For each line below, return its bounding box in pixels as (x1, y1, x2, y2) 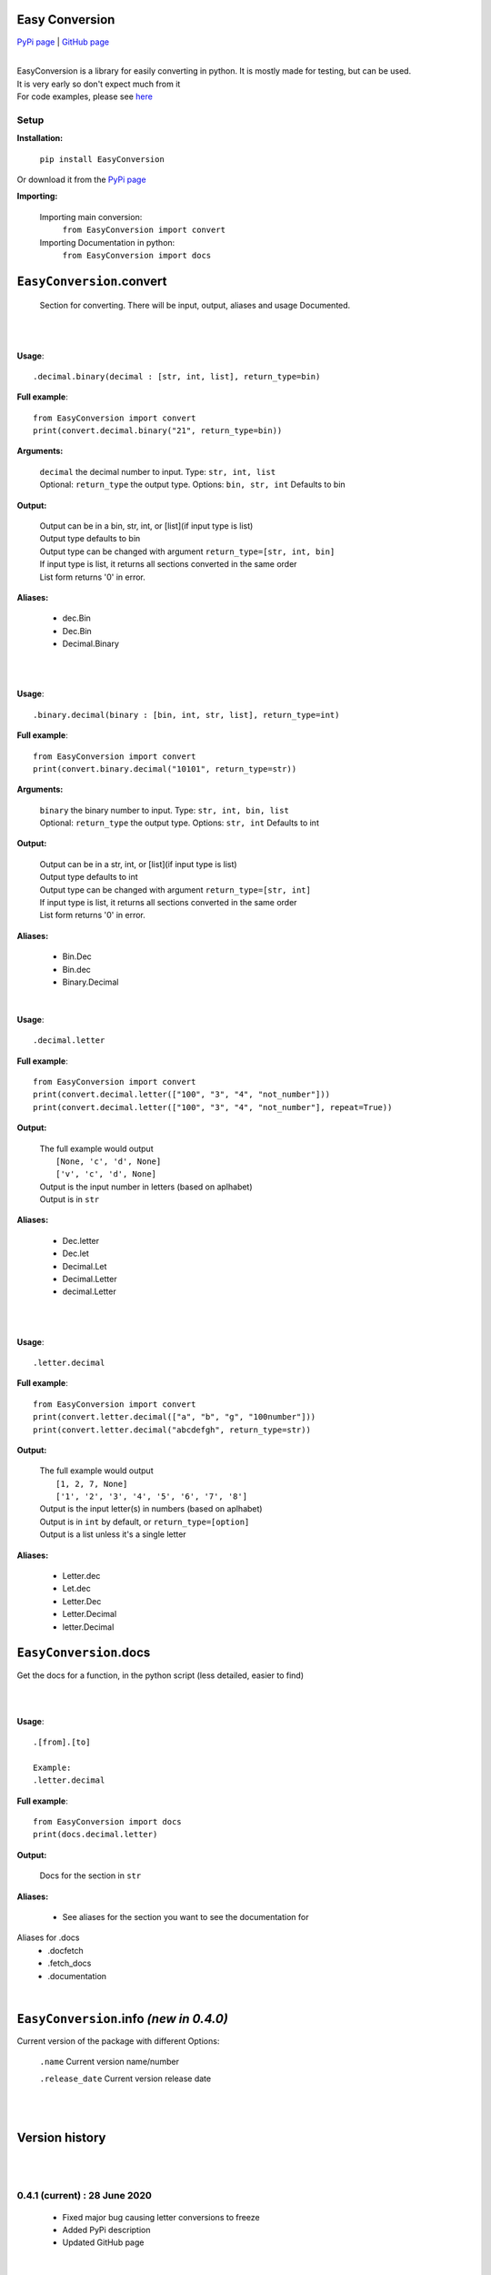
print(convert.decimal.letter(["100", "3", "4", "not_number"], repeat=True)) (33, 1102, 393, 1112)
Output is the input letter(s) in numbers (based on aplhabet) (39, 1503, 263, 1514)
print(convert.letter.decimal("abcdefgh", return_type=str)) (33, 1424, 311, 1435)
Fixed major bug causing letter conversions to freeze (62, 2211, 261, 2222)
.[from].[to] (33, 1737, 91, 1747)
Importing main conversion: (39, 211, 143, 222)
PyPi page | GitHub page (16, 36, 109, 47)
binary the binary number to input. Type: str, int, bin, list (39, 804, 290, 815)
